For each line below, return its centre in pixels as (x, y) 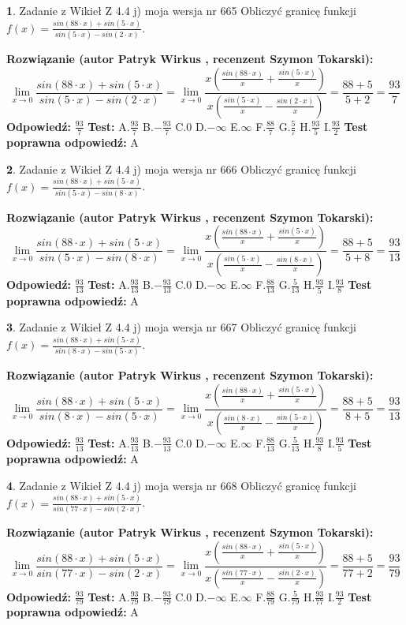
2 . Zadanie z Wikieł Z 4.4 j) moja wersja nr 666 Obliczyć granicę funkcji (181, 168)
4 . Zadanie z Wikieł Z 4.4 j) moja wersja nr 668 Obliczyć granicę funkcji (181, 485)
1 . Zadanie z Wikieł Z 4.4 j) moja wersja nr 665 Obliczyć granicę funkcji (181, 10)
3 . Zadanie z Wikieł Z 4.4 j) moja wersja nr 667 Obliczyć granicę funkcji (181, 327)
